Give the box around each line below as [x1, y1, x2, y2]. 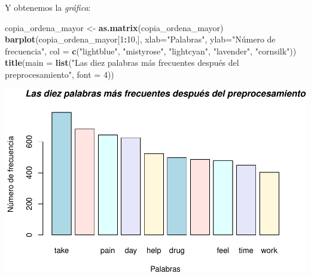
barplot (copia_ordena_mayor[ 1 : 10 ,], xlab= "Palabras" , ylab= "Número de [5, 33, 276, 45]
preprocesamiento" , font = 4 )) [5, 68, 114, 80]
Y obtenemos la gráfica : [5, 1, 91, 13]
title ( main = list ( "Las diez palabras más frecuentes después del [5, 56, 239, 69]
